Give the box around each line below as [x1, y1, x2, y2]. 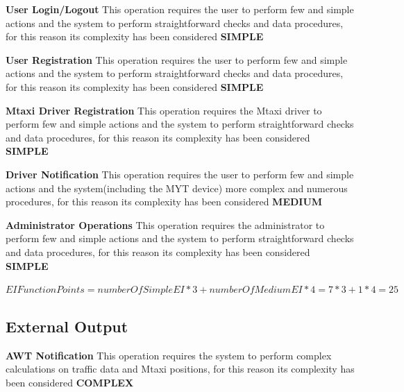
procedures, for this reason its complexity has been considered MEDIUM [6, 194, 323, 209]
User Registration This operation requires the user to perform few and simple [6, 52, 348, 67]
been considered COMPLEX [6, 375, 134, 390]
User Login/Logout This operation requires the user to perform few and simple [6, 2, 354, 16]
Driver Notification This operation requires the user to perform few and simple [6, 167, 354, 181]
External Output [6, 316, 128, 337]
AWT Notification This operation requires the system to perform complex [6, 348, 332, 362]
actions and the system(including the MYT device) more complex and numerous [6, 180, 348, 195]
